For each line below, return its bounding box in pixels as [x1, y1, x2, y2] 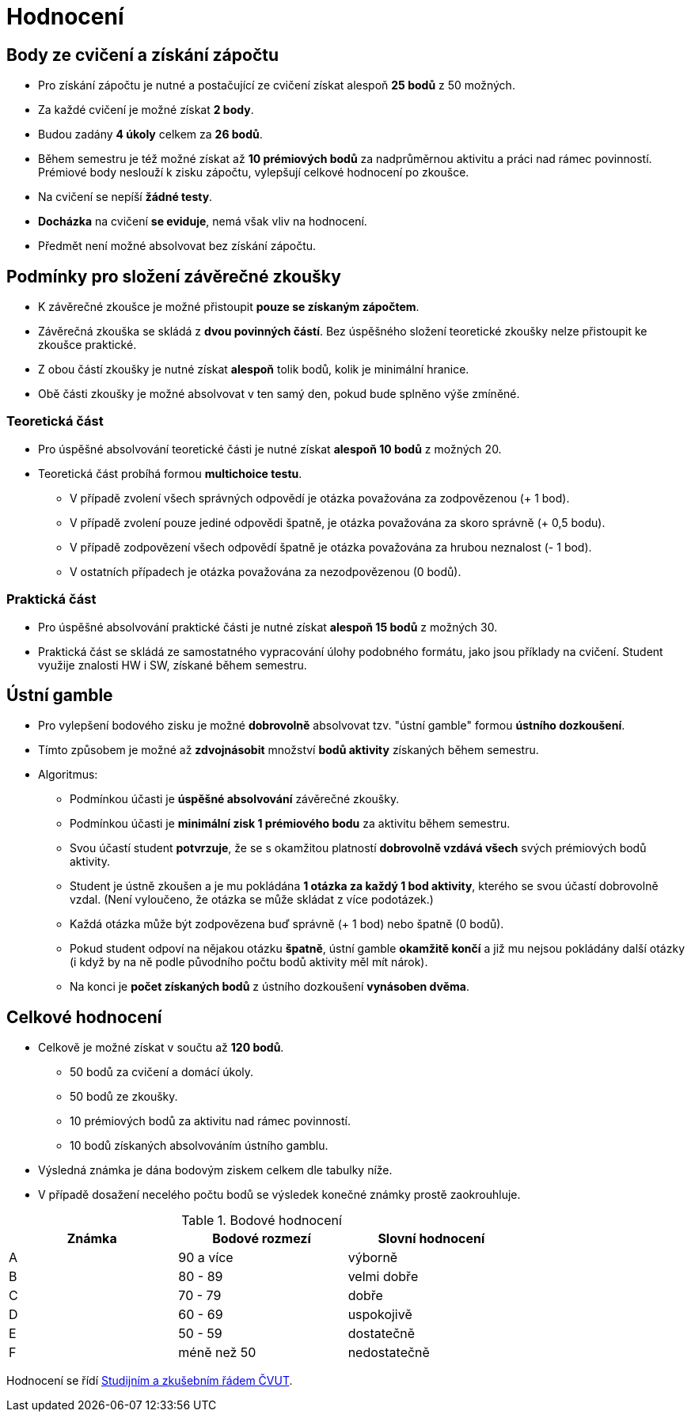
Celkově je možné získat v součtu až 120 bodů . [38, 1041, 284, 1055]
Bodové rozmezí [212, 1230, 311, 1247]
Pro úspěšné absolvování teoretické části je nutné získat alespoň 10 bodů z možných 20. [38, 442, 502, 456]
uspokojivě [347, 1306, 412, 1323]
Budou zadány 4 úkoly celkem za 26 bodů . [38, 127, 263, 142]
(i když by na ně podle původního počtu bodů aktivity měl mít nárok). [70, 955, 428, 969]
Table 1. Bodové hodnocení [181, 1212, 342, 1229]
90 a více [178, 1249, 233, 1266]
